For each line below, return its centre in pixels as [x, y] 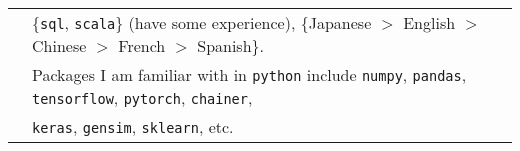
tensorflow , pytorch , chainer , [142, 97]
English [429, 22]
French [142, 45]
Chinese [59, 45]
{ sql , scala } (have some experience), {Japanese [202, 22]
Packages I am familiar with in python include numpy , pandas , [249, 74]
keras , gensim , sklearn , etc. [133, 126]
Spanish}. [231, 45]
